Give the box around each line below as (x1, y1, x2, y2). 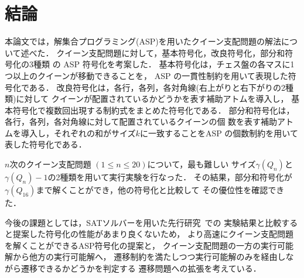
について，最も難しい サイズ (147, 158, 256, 170)
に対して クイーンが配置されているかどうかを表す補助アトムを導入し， (16, 92, 289, 105)
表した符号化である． (5, 138, 87, 150)
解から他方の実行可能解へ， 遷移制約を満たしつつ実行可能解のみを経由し (5, 250, 286, 263)
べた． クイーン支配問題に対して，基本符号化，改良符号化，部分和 (29, 46, 285, 59)
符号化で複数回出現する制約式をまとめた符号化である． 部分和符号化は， (12, 104, 295, 116)
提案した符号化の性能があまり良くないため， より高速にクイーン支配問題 (12, 228, 293, 240)
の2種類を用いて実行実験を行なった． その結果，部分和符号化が (47, 171, 292, 183)
